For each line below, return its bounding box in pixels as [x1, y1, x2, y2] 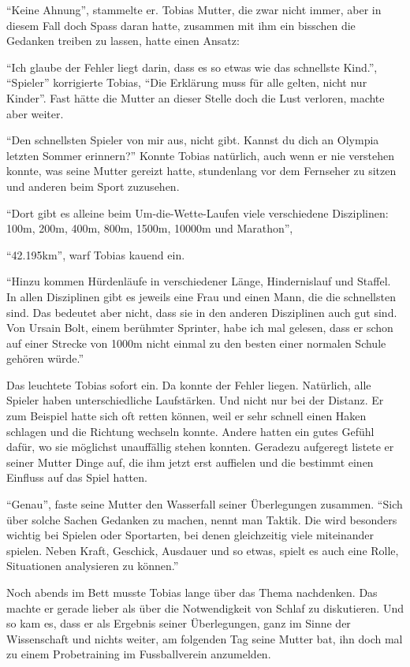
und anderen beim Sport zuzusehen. [6, 177, 180, 194]
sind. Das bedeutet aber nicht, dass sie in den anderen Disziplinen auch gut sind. [6, 304, 397, 320]
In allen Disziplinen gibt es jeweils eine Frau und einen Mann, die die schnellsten [6, 288, 396, 304]
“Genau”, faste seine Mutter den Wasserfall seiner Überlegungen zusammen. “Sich [6, 496, 403, 512]
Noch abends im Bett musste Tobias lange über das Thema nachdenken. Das [6, 584, 378, 600]
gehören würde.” [6, 350, 84, 367]
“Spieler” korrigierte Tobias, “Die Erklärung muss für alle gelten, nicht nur [6, 74, 367, 91]
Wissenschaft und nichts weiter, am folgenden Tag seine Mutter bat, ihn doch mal [6, 630, 403, 647]
